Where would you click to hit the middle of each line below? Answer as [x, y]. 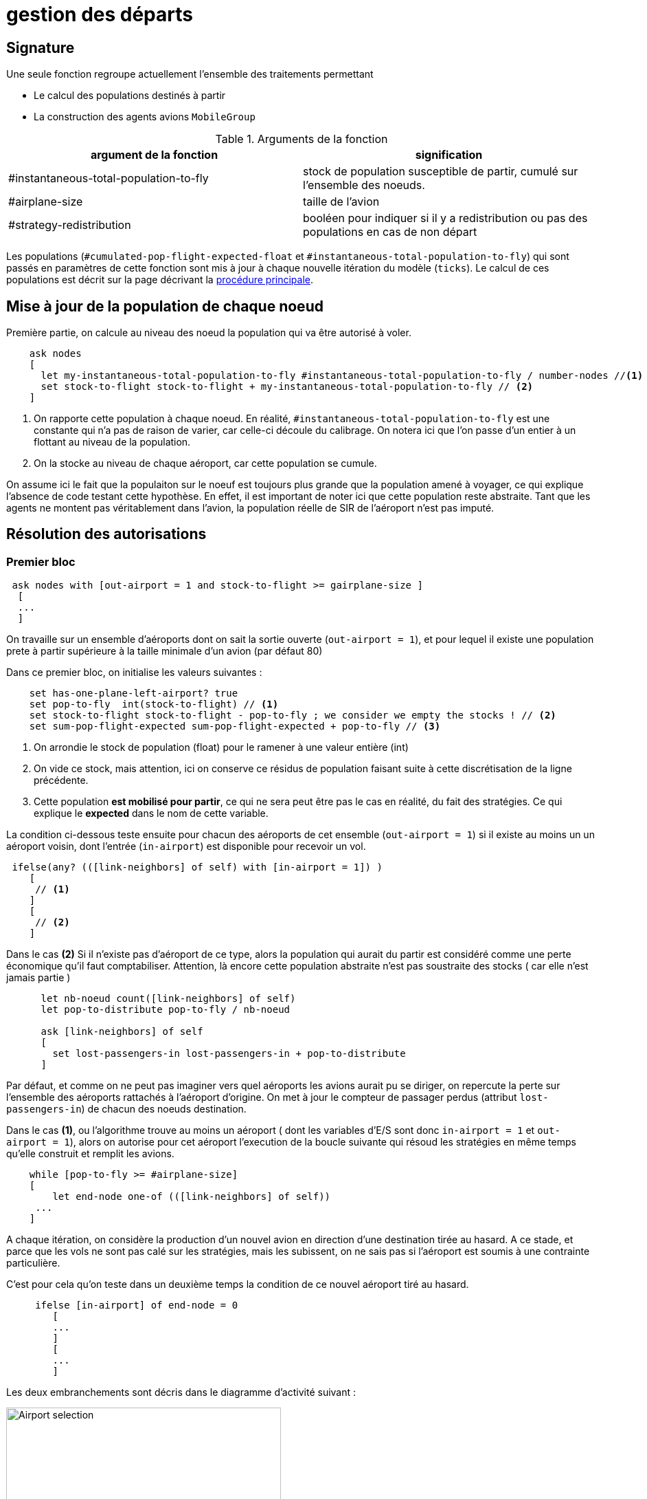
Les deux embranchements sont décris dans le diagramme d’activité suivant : [181, 1392]
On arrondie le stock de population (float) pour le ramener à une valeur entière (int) [221, 747]
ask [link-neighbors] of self [122, 1032]
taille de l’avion [341, 202]
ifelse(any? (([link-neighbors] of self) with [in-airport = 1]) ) [197, 867]
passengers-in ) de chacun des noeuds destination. [126, 1109]
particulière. [33, 1263]
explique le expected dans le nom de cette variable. [151, 813]
